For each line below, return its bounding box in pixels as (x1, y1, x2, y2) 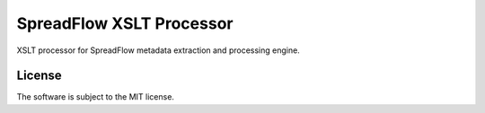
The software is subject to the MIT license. (16, 91, 175, 102)
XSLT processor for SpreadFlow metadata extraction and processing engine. (16, 45, 300, 56)
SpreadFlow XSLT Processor (16, 13, 234, 33)
